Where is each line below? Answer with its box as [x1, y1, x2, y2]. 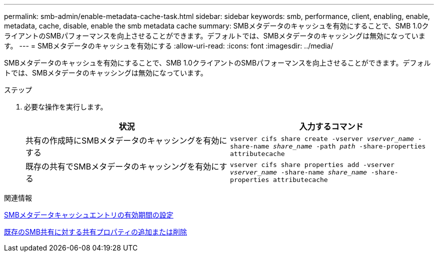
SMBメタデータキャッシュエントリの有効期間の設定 [4, 210, 173, 219]
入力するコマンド [299, 121, 363, 131]
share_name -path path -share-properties [273, 142, 426, 150]
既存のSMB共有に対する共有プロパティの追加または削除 [4, 227, 187, 236]
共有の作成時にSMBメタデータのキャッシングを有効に [25, 135, 227, 145]
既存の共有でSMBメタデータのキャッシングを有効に [25, 161, 219, 171]
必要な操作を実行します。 [24, 102, 107, 111]
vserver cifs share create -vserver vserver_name [230, 134, 414, 142]
